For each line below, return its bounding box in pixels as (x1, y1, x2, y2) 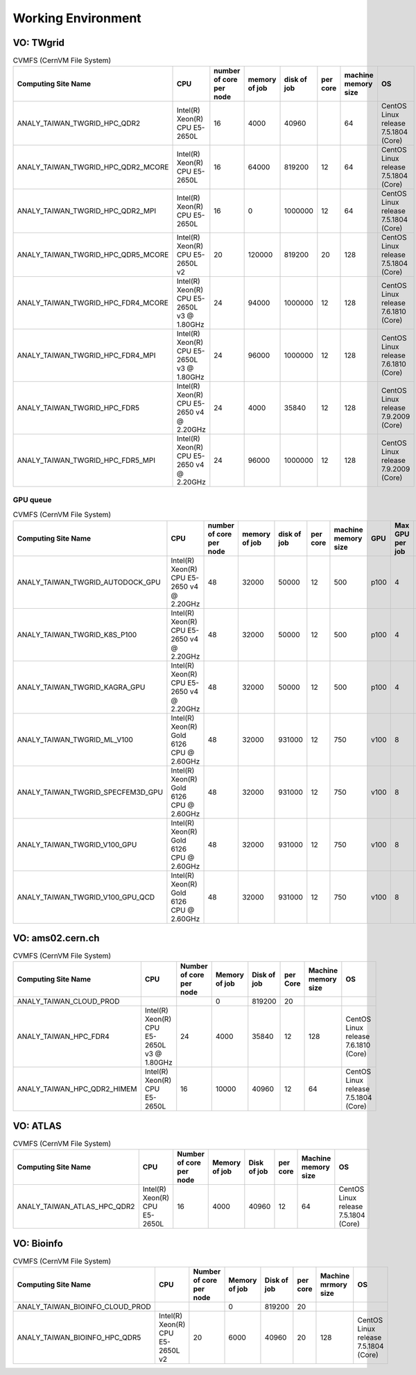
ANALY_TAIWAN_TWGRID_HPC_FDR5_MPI (17, 455, 156, 465)
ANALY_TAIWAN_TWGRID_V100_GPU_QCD (17, 892, 155, 902)
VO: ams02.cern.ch (12, 932, 100, 944)
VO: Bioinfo (12, 1238, 64, 1249)
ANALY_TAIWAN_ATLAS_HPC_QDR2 (17, 1201, 135, 1211)
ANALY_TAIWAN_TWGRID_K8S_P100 (17, 630, 137, 639)
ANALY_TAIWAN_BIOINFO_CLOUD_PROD (17, 1302, 152, 1312)
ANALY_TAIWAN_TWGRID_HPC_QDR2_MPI (17, 206, 157, 216)
